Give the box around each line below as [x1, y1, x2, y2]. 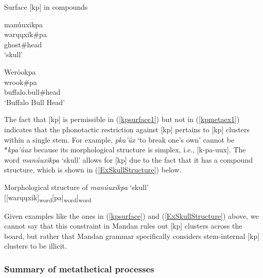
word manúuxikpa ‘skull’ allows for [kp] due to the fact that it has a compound [4, 154, 253, 165]
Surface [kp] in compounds [4, 2, 88, 12]
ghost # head [4, 39, 42, 49]
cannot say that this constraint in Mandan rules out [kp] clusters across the [4, 220, 242, 231]
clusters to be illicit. [4, 240, 67, 251]
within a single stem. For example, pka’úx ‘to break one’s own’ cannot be [4, 134, 235, 145]
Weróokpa [4, 66, 36, 77]
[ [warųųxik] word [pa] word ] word [4, 192, 92, 204]
